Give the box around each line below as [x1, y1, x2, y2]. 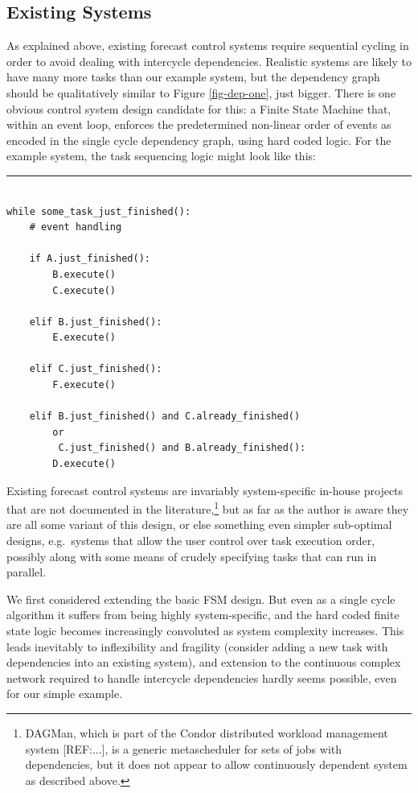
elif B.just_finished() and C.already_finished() [29, 411, 301, 423]
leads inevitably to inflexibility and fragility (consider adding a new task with [6, 638, 388, 655]
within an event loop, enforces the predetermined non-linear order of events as [6, 116, 391, 133]
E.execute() [52, 332, 117, 344]
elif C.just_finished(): [29, 363, 162, 375]
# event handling [29, 221, 122, 233]
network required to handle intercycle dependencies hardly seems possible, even [6, 669, 397, 686]
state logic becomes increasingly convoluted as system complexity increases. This [6, 622, 404, 639]
